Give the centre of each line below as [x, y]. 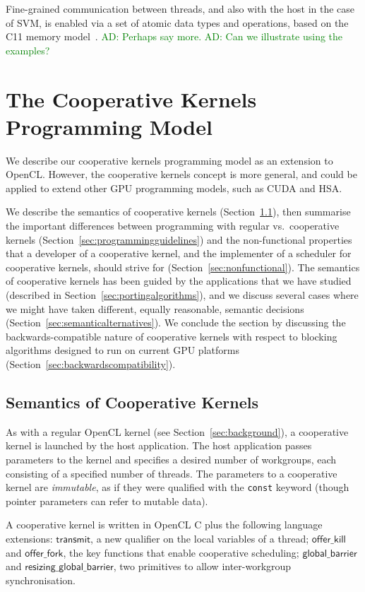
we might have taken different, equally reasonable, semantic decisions [155, 308]
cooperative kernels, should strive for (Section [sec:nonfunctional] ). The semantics [183, 267]
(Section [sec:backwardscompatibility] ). [91, 364]
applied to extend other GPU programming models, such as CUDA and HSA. [174, 188]
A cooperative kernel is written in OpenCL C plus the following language [164, 525]
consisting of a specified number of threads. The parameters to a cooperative [172, 473]
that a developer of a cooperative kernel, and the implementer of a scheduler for [179, 253]
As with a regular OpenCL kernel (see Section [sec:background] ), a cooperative [177, 431]
